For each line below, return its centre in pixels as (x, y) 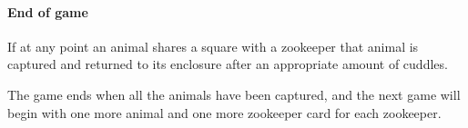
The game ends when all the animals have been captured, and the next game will (234, 94)
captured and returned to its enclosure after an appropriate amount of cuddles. (228, 64)
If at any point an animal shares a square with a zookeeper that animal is (213, 46)
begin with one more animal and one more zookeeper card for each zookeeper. (224, 112)
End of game (48, 11)
